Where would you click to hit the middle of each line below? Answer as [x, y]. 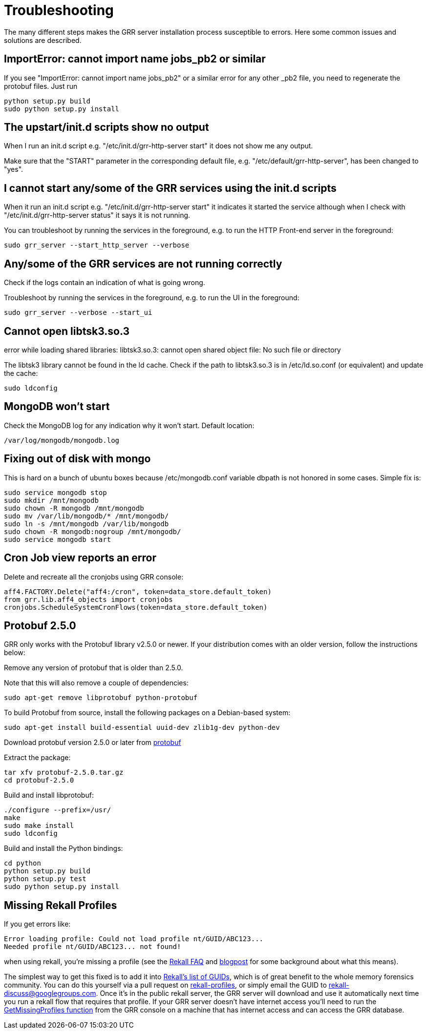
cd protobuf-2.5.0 [39, 780]
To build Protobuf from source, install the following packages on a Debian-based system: [147, 713]
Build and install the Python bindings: [64, 848]
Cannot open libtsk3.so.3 [67, 331]
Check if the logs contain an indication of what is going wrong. [105, 283]
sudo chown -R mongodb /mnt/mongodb [74, 508]
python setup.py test [45, 879]
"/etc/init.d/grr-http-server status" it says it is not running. [97, 215]
